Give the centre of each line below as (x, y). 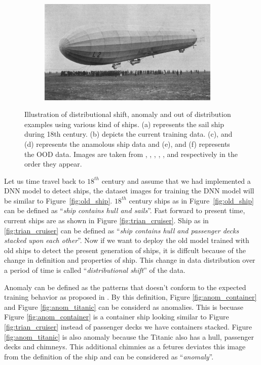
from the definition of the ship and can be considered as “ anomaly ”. (109, 356)
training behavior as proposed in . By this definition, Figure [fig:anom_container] (130, 297)
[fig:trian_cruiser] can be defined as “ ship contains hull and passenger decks (122, 230)
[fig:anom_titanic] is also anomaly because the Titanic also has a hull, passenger (129, 336)
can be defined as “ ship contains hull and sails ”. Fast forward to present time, (125, 210)
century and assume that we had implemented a (176, 180)
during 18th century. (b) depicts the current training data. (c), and (128, 134)
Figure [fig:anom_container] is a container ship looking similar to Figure (117, 317)
